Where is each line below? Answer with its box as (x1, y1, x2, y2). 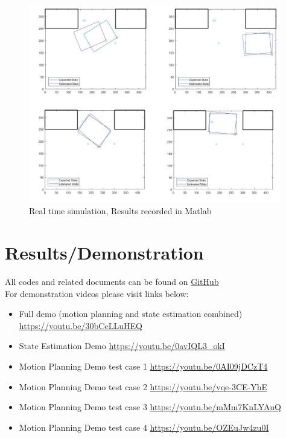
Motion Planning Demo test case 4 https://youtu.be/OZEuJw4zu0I (19, 420, 269, 433)
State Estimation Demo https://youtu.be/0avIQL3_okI (19, 339, 225, 352)
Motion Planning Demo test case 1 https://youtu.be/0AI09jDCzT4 (19, 359, 268, 372)
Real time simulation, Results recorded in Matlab (29, 204, 212, 217)
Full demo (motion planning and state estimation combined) (19, 307, 243, 320)
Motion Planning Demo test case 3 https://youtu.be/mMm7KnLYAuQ (19, 400, 281, 413)
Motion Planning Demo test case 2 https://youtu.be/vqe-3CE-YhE (19, 380, 268, 393)
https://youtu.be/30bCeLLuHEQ (19, 319, 142, 332)
